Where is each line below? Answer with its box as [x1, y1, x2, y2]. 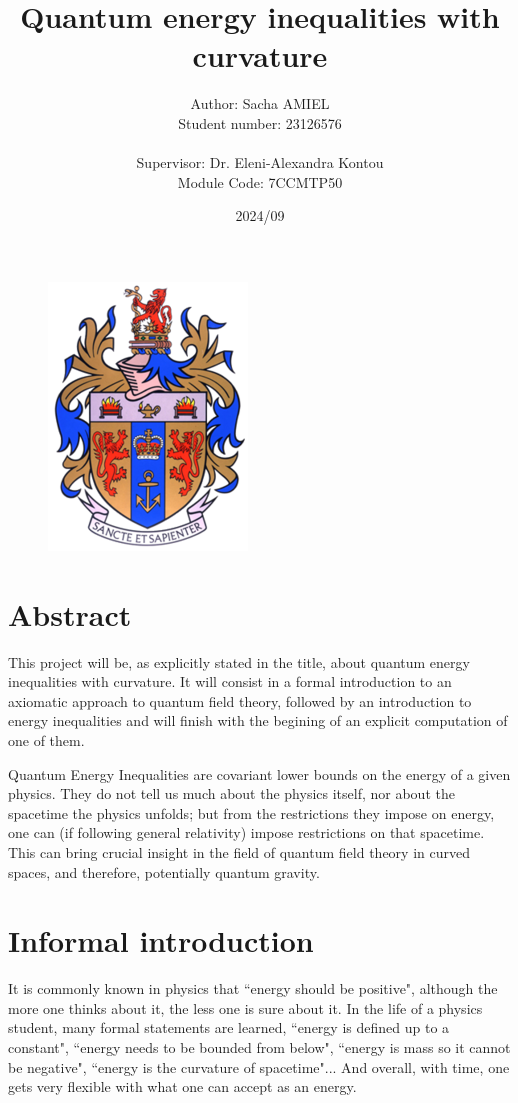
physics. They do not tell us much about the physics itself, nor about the [8, 783, 455, 804]
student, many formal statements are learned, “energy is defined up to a [8, 1017, 450, 1038]
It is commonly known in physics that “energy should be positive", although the [8, 978, 498, 999]
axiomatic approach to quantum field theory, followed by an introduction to [8, 690, 472, 711]
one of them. [8, 729, 85, 750]
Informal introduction [8, 920, 314, 961]
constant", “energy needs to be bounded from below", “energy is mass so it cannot [8, 1037, 511, 1058]
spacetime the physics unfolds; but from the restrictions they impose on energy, [8, 802, 495, 823]
